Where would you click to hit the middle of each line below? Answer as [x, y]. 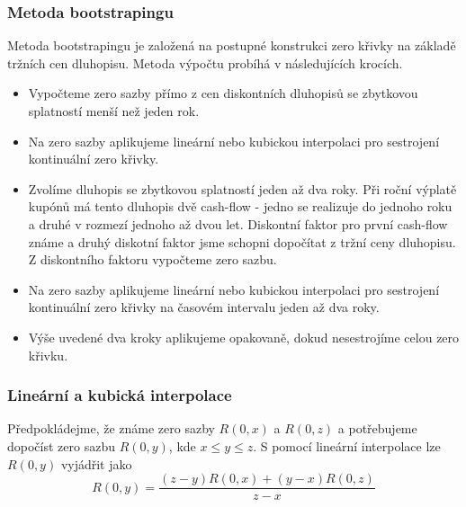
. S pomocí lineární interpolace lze [347, 445]
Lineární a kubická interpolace [120, 395]
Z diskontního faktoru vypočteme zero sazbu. [152, 259]
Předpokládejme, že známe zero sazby [111, 428]
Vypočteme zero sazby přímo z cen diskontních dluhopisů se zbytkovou [223, 93]
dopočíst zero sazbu [61, 445]
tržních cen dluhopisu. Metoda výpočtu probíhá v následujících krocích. [205, 62]
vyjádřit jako [96, 463]
